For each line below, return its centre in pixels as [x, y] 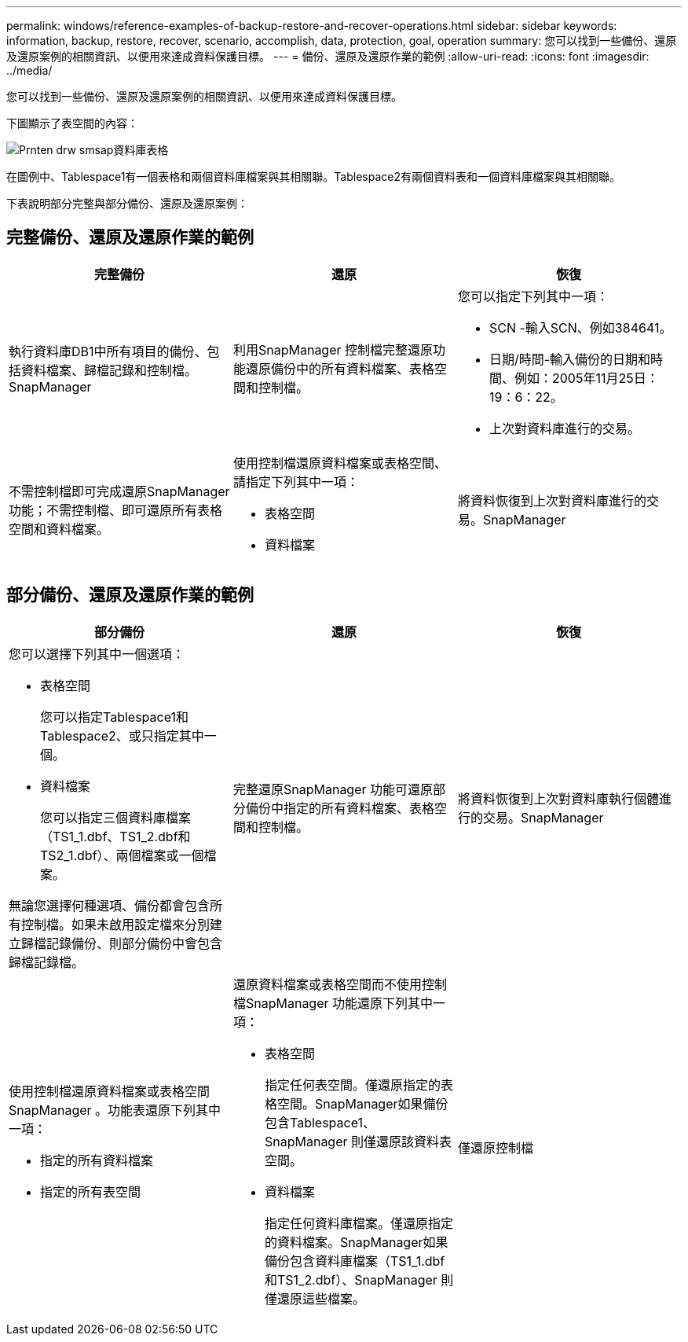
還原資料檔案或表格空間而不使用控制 [340, 984]
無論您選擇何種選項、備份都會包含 [110, 905]
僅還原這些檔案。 [315, 1298]
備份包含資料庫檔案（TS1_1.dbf [355, 1261]
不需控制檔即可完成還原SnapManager [119, 491]
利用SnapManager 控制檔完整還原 [333, 349]
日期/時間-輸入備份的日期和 [570, 359]
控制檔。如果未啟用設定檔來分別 [116, 924]
